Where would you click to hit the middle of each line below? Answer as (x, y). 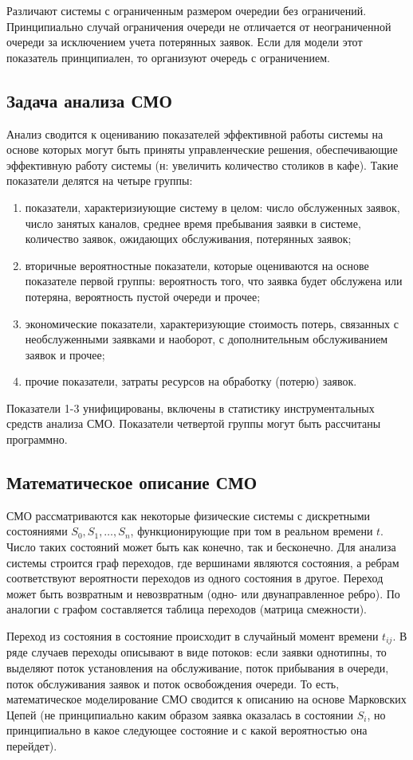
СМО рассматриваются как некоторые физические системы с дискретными (189, 515)
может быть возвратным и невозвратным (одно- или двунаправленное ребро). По (203, 593)
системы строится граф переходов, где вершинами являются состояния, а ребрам (203, 562)
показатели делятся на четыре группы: (100, 180)
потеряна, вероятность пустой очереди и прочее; (143, 296)
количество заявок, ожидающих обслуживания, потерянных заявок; (188, 239)
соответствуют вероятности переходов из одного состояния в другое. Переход (195, 578)
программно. (37, 439)
